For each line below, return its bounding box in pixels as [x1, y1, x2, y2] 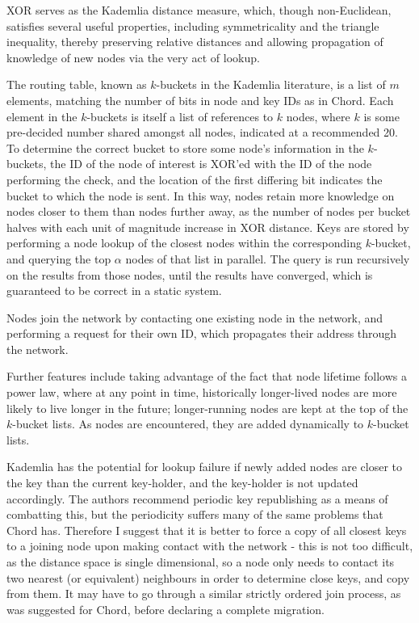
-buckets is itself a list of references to [86, 107, 274, 124]
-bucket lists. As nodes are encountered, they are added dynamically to [12, 415, 364, 432]
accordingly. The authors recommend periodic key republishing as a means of [6, 490, 388, 507]
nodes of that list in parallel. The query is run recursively [125, 250, 410, 267]
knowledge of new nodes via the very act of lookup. [6, 48, 260, 65]
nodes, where [286, 107, 350, 124]
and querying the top [6, 250, 111, 267]
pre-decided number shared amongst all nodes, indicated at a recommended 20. [6, 124, 398, 141]
